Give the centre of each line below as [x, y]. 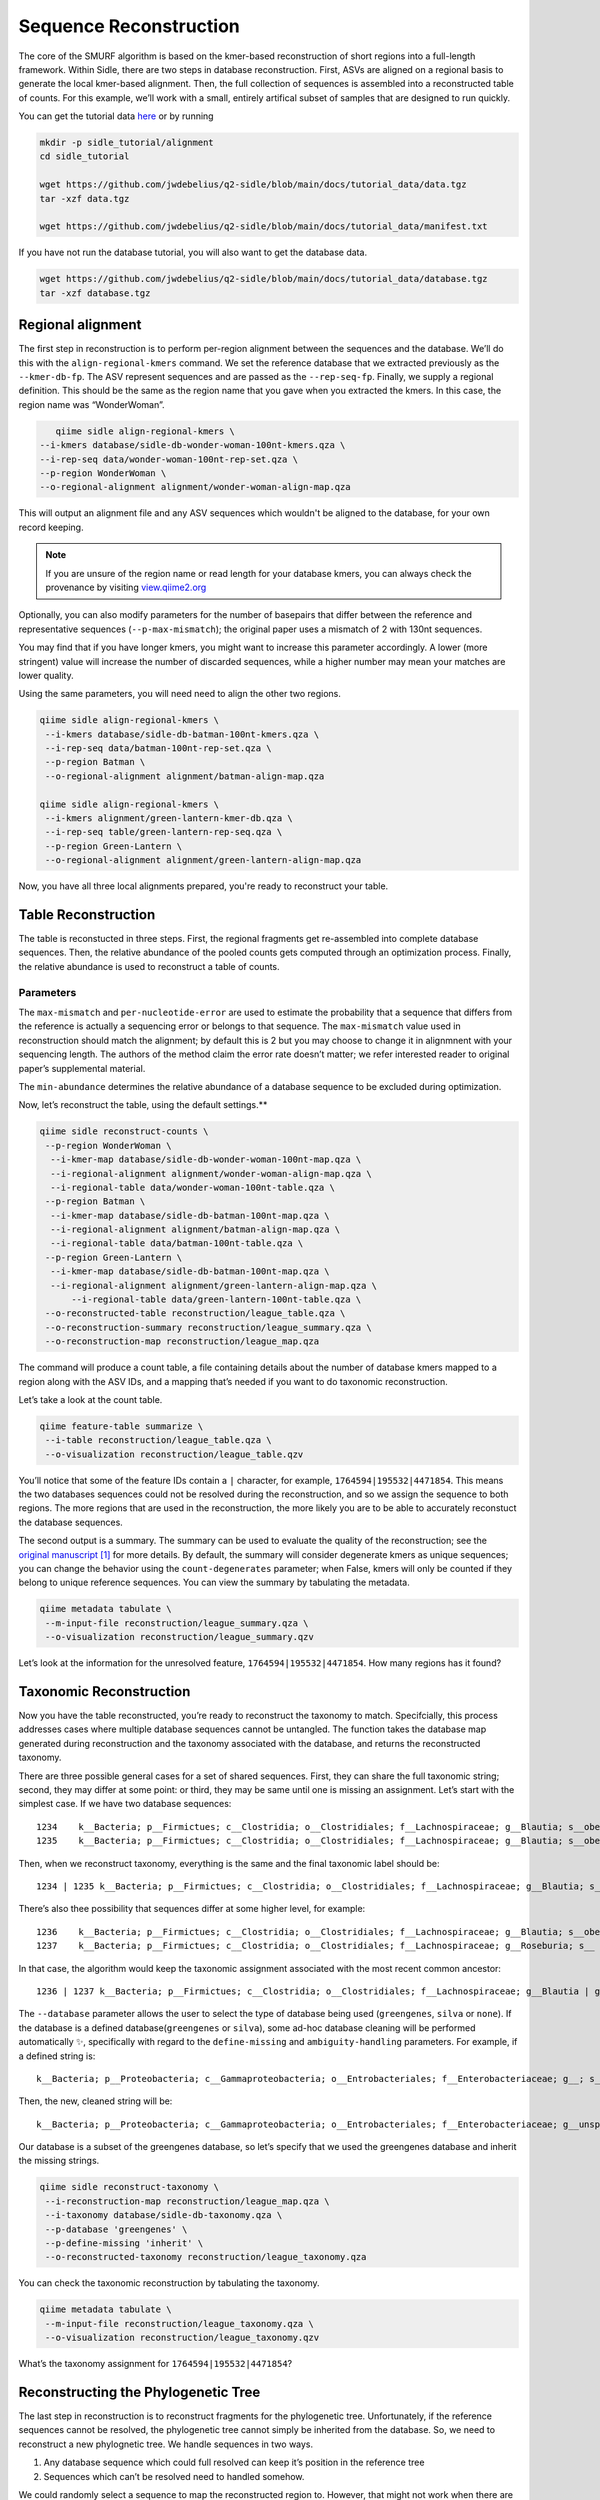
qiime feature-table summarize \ [121, 1426]
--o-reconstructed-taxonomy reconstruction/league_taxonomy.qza [206, 2257]
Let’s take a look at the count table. [90, 1399]
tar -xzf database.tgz [95, 293]
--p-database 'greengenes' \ [116, 2229]
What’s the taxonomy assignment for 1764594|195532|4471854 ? [155, 2364]
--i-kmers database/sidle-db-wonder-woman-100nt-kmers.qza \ [192, 445]
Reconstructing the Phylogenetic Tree [139, 2391]
